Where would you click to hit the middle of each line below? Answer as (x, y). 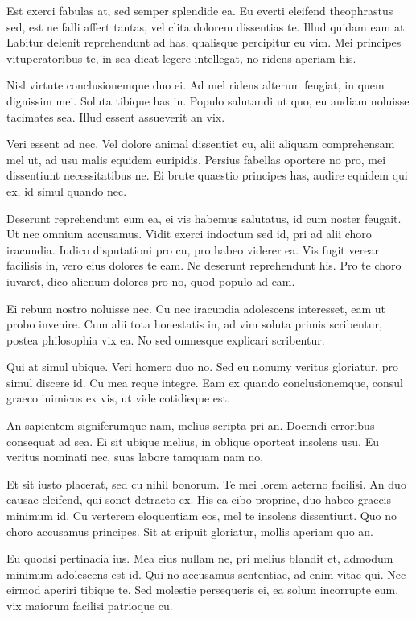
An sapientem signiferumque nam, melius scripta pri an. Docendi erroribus (191, 425)
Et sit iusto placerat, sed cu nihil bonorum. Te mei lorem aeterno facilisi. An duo (206, 483)
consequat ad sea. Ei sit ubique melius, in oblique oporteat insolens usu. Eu (193, 441)
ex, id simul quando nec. (67, 190)
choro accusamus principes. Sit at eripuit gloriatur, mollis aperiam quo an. (190, 531)
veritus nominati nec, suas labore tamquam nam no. (135, 457)
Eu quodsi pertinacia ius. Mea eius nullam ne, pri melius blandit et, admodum (200, 558)
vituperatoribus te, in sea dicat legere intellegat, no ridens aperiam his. (181, 58)
